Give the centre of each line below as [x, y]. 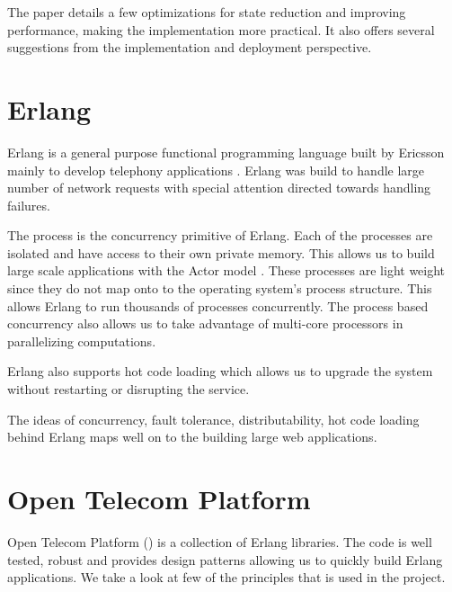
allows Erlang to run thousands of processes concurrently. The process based [218, 305]
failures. [29, 205]
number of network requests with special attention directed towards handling [219, 188]
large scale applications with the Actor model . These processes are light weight [226, 270]
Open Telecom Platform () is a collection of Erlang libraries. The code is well [220, 541]
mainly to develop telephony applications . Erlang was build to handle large [216, 170]
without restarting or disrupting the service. [129, 389]
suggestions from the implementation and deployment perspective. [190, 47]
